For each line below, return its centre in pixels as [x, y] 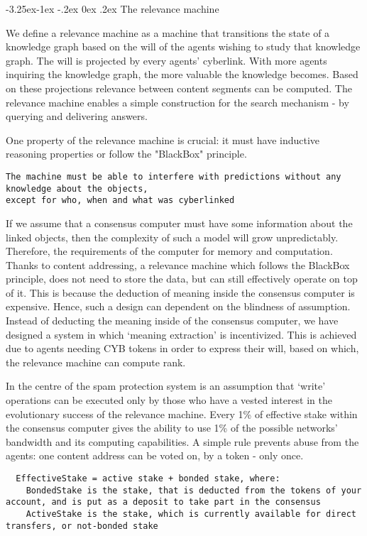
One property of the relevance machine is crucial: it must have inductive [163, 140]
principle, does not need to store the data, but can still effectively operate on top [182, 279]
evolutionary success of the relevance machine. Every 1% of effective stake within [182, 414]
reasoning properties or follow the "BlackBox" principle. [126, 154]
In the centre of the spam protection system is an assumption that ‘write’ [166, 386]
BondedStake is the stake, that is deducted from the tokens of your [194, 490]
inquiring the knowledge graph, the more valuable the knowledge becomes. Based [182, 74]
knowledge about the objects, [77, 188]
